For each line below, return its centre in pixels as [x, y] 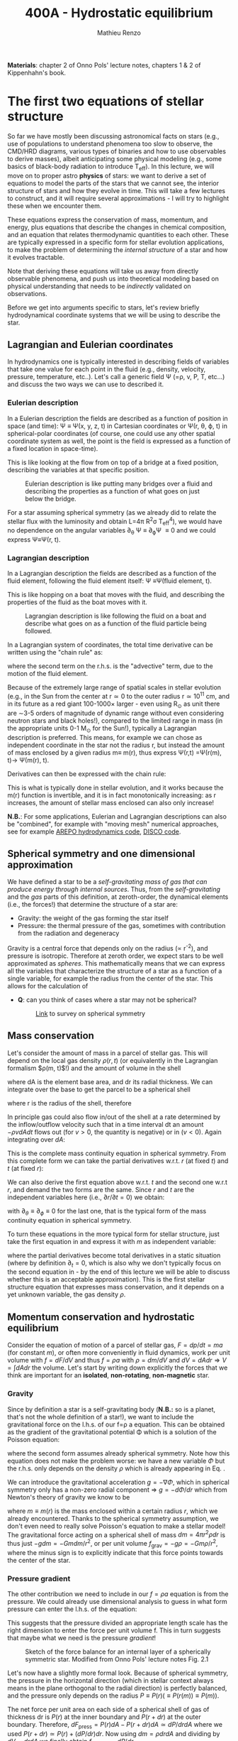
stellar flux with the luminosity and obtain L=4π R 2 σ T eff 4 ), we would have [115, 521]
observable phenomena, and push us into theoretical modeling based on [113, 278]
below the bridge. [51, 498]
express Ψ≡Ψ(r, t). [34, 540]
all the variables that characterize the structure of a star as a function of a [115, 971]
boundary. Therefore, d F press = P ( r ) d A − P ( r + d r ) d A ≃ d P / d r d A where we [115, 1725]
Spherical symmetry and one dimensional [101, 853]
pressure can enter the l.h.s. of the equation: [72, 1609]
